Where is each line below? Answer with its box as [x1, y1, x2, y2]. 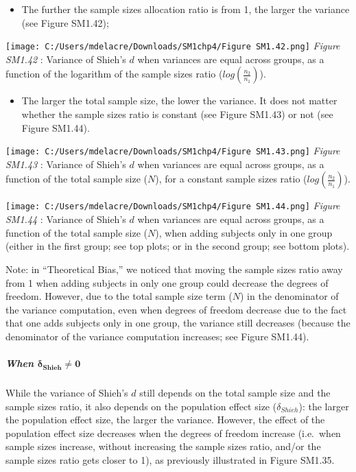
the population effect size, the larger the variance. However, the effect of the [5, 412, 325, 427]
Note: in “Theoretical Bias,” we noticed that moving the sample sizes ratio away [5, 261, 343, 276]
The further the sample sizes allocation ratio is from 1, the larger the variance [21, 2, 350, 16]
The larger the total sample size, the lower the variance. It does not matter [21, 93, 337, 108]
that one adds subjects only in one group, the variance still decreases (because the [5, 316, 351, 330]
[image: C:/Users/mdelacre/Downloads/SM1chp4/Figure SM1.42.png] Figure [5, 38, 340, 53]
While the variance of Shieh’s [5, 386, 128, 400]
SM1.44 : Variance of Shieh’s [5, 212, 126, 226]
